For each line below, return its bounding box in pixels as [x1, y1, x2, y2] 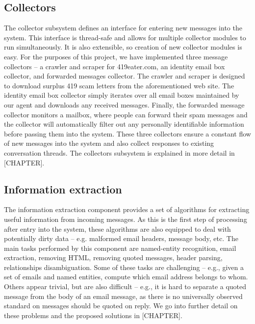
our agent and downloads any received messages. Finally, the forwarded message [4, 99, 245, 109]
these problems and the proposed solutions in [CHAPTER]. [4, 310, 182, 320]
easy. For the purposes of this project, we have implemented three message [4, 51, 228, 61]
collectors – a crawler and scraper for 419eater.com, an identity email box [4, 61, 225, 71]
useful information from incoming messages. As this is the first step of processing [4, 214, 247, 224]
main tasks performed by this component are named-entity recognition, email [4, 243, 236, 253]
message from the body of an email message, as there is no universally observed [4, 291, 243, 301]
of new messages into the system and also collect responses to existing [4, 138, 214, 148]
